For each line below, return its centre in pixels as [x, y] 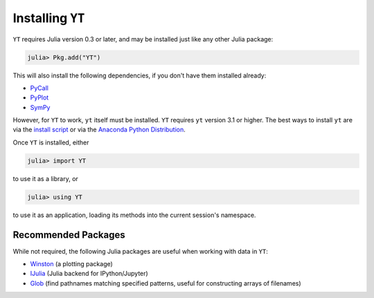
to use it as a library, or [46, 178]
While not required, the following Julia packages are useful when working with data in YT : [140, 251]
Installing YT [49, 18]
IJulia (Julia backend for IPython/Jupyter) [89, 274]
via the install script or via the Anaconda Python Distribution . [99, 130]
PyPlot [39, 97]
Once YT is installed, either [51, 142]
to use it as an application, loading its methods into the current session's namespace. [134, 215]
